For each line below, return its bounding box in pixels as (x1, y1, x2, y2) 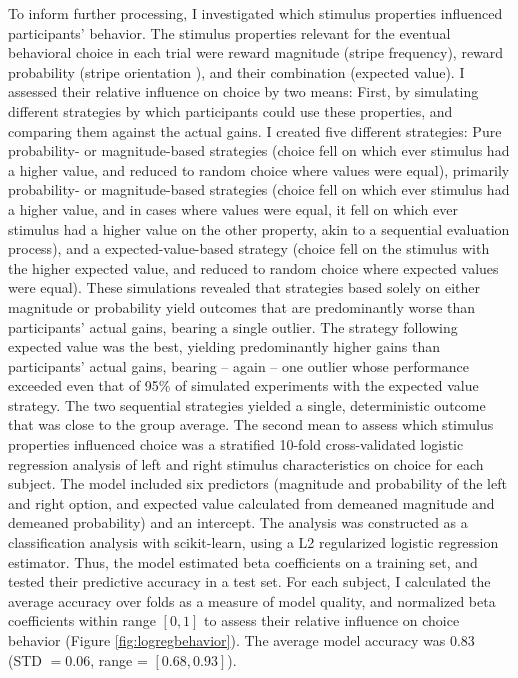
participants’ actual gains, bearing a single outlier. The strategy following (8, 316, 458, 337)
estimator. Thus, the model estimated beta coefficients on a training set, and (8, 551, 478, 572)
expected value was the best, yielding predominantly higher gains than (8, 336, 440, 357)
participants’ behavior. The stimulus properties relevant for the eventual (8, 22, 451, 43)
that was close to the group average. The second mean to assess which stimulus (8, 414, 494, 435)
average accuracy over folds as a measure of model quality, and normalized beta (8, 590, 496, 611)
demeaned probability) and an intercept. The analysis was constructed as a (8, 512, 468, 533)
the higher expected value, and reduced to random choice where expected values (8, 257, 499, 278)
